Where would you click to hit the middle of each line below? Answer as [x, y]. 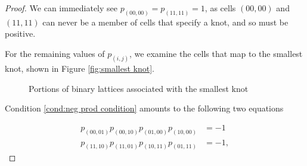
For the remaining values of [55, 54]
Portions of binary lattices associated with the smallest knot [139, 88]
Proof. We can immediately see [61, 8]
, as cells [220, 8]
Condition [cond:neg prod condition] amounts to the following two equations [144, 108]
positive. [20, 33]
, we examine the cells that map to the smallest [216, 54]
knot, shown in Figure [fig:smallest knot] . [80, 68]
